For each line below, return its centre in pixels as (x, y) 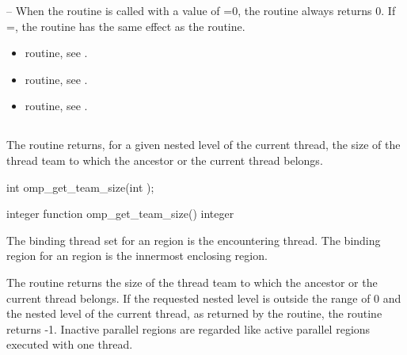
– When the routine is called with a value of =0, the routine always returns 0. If (201, 10)
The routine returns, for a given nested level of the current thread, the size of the (203, 145)
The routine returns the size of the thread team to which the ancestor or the (192, 282)
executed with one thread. (70, 344)
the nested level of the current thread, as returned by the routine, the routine (194, 313)
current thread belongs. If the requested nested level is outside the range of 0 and (204, 298)
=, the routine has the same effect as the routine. (126, 26)
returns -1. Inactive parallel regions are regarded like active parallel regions (188, 328)
